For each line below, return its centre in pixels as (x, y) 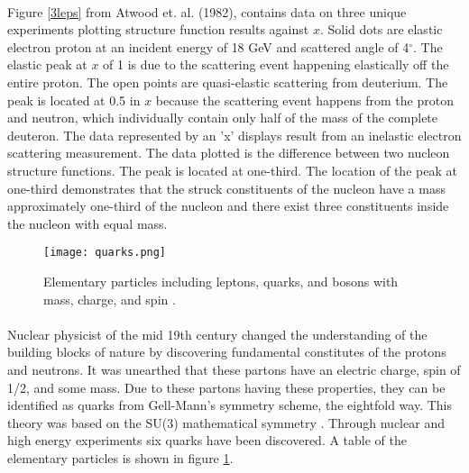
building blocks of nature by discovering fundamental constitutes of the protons (227, 352)
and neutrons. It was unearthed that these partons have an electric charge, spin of (234, 369)
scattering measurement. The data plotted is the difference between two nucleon (229, 153)
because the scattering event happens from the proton (304, 100)
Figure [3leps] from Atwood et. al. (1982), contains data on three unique (207, 11)
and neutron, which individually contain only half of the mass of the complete (223, 118)
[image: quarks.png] (105, 253)
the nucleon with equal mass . (87, 223)
